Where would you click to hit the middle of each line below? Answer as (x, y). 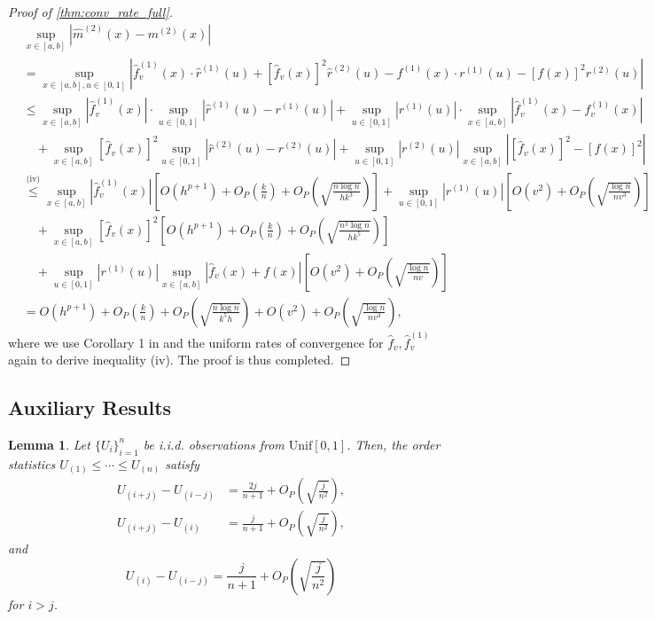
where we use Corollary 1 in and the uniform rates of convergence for (196, 342)
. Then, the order (394, 444)
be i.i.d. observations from (214, 444)
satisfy (182, 463)
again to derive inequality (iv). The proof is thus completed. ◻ (179, 360)
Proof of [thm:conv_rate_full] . (91, 12)
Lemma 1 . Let (49, 444)
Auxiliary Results (90, 407)
